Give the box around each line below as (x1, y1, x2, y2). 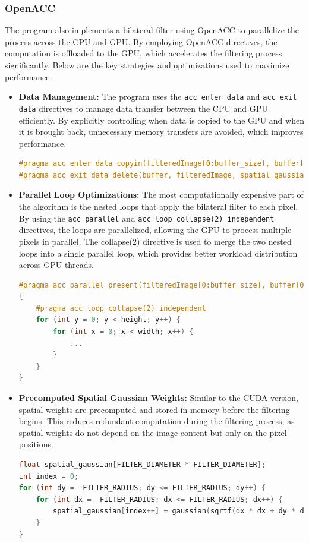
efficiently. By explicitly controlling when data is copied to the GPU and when (18, 113, 304, 126)
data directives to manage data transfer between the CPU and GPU (18, 102, 268, 114)
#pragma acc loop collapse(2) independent (36, 304, 206, 312)
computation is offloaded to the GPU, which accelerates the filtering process (5, 47, 282, 59)
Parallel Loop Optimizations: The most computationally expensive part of (18, 188, 304, 201)
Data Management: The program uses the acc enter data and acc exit (18, 90, 297, 103)
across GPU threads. (18, 258, 94, 271)
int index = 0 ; (18, 472, 79, 481)
